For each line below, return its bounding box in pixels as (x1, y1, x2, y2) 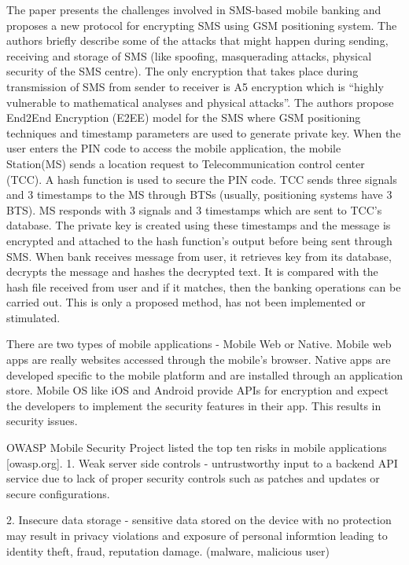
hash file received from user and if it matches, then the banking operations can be (6, 278, 401, 295)
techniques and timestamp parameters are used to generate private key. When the (6, 124, 401, 141)
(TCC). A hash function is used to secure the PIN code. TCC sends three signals (6, 171, 397, 187)
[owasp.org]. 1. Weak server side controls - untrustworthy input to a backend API (6, 454, 398, 471)
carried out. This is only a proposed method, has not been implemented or (6, 294, 366, 310)
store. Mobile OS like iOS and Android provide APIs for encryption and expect (6, 382, 389, 398)
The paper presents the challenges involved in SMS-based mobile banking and (6, 2, 381, 17)
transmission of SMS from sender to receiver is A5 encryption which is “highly (6, 78, 384, 94)
